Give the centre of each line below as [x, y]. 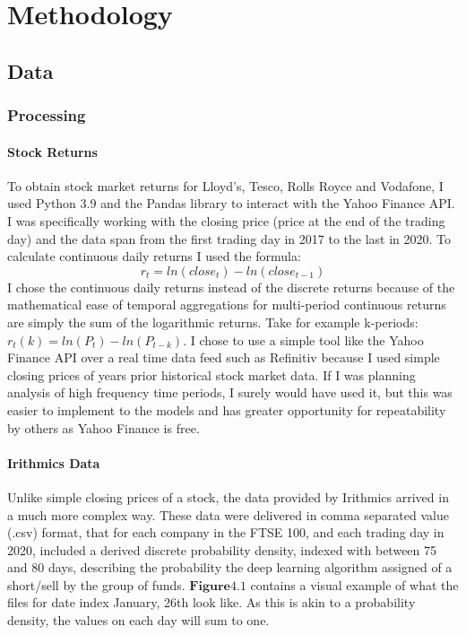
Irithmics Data [54, 462]
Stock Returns [52, 151]
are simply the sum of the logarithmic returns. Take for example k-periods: [213, 322]
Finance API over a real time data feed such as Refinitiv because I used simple [224, 357]
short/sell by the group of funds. [96, 584]
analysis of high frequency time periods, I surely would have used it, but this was [230, 392]
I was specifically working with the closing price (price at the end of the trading [226, 220]
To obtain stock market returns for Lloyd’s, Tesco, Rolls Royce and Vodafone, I [225, 185]
